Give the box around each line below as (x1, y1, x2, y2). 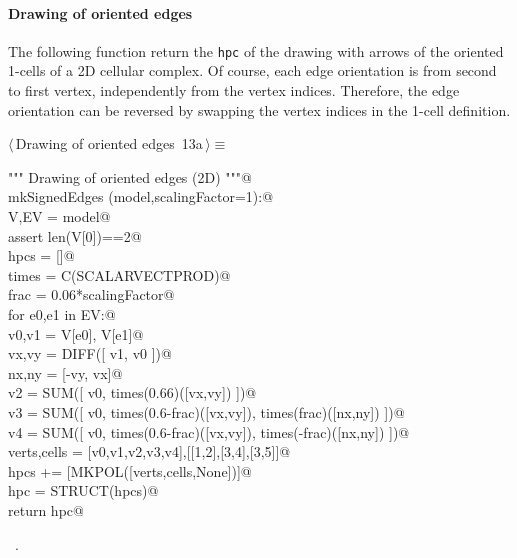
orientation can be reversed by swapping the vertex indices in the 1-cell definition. (8, 99, 511, 120)
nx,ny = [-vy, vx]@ (8, 362, 123, 383)
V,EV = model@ (8, 206, 111, 227)
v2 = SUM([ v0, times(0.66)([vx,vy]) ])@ (8, 382, 257, 403)
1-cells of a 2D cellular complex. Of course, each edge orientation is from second (8, 60, 497, 81)
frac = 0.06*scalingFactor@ (8, 284, 175, 305)
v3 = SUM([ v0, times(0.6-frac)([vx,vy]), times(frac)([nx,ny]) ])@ (8, 401, 405, 422)
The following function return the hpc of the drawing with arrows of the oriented (8, 40, 504, 61)
